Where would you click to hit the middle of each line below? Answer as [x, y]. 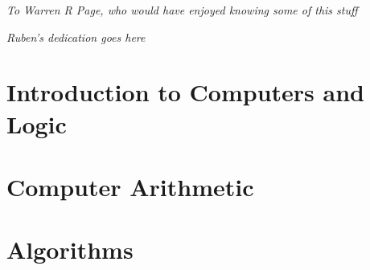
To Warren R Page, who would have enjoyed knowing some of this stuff [182, 10]
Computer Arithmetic [130, 186]
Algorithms [70, 250]
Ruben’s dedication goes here [76, 37]
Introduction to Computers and [185, 92]
